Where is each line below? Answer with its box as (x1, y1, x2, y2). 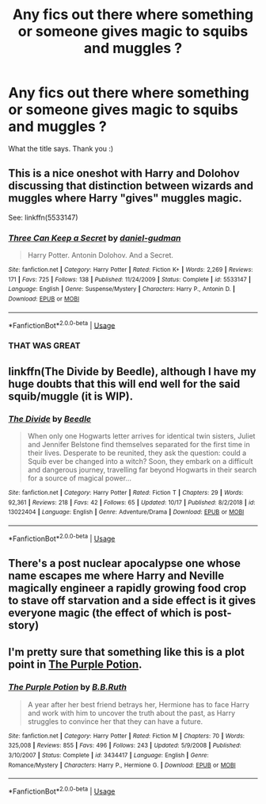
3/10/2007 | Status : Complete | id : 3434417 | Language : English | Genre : (8, 751, 209, 759)
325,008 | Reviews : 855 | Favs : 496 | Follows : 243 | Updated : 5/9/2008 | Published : (8, 741, 241, 750)
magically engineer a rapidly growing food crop (8, 581, 247, 595)
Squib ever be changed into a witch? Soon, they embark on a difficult (27, 456, 253, 465)
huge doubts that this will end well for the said (8, 377, 241, 390)
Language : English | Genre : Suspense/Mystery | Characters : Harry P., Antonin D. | (8, 285, 236, 293)
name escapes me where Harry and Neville (8, 569, 224, 582)
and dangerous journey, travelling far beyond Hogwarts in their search (27, 465, 257, 474)
